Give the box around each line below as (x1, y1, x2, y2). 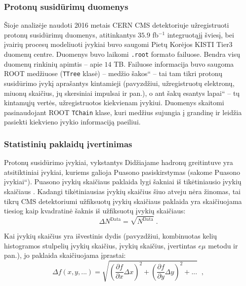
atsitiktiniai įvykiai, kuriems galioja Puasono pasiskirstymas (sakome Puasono (4, 166, 240, 177)
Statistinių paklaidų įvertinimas (4, 137, 132, 150)
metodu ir (208, 240, 238, 250)
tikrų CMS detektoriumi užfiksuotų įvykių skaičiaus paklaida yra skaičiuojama (4, 196, 242, 206)
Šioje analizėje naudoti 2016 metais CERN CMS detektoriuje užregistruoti (4, 20, 229, 30)
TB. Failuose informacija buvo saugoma (114, 58, 234, 69)
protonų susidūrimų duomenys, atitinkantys (4, 29, 136, 40)
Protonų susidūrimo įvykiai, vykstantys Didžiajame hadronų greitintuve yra (4, 157, 233, 167)
